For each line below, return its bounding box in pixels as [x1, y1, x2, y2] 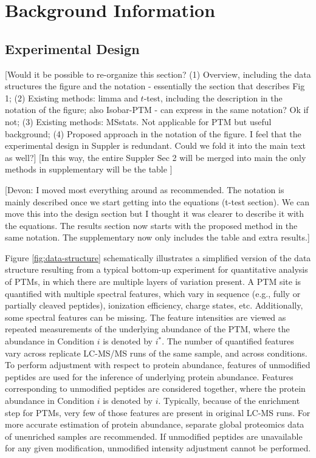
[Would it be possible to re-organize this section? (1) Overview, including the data [5, 67, 311, 80]
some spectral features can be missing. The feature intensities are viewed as [5, 310, 286, 323]
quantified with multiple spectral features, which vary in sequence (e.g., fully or [5, 287, 301, 299]
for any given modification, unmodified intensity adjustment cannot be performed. [5, 442, 311, 454]
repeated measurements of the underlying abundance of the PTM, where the [5, 323, 290, 335]
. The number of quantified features [162, 335, 294, 347]
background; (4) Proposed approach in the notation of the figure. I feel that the [5, 127, 301, 140]
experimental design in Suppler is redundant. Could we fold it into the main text [5, 139, 306, 152]
